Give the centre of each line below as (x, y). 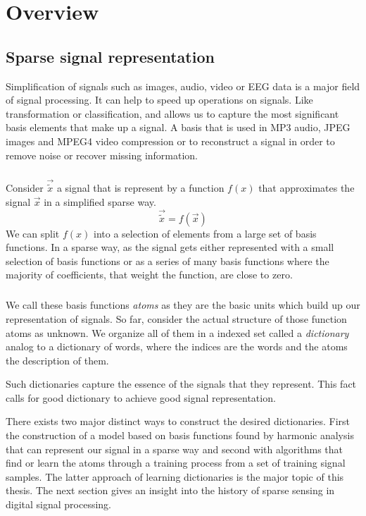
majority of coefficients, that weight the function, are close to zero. (149, 275)
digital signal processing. (59, 504)
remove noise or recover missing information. (102, 155)
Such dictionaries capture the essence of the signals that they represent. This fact (181, 384)
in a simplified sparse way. (100, 201)
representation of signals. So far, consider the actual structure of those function (176, 318)
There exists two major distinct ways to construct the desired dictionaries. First (178, 421)
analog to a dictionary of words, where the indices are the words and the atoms (177, 346)
